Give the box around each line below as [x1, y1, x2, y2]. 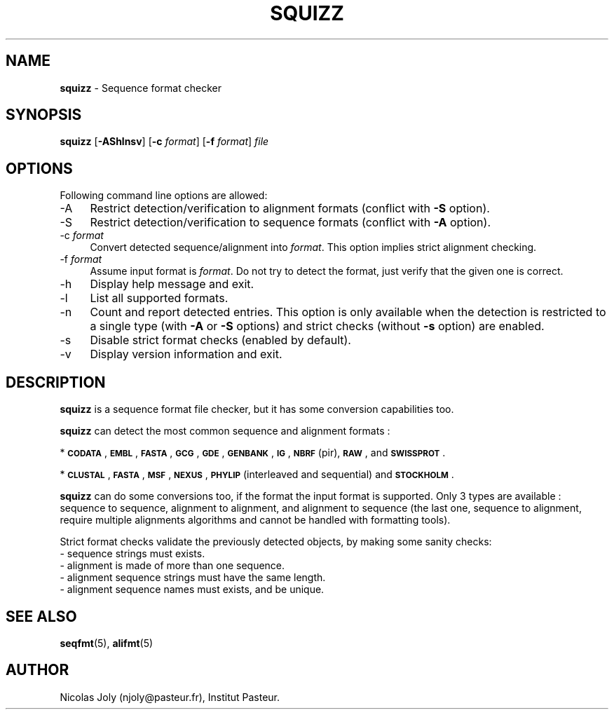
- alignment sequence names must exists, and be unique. [60, 583, 325, 596]
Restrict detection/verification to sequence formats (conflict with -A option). [90, 215, 491, 230]
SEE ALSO [6, 607, 77, 625]
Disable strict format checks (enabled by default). [90, 333, 351, 348]
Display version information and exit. [90, 347, 282, 362]
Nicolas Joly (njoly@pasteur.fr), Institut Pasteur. [60, 690, 280, 703]
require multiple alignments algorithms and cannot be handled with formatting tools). [60, 514, 451, 526]
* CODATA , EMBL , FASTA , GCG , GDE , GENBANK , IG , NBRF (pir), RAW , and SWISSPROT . [60, 447, 446, 459]
